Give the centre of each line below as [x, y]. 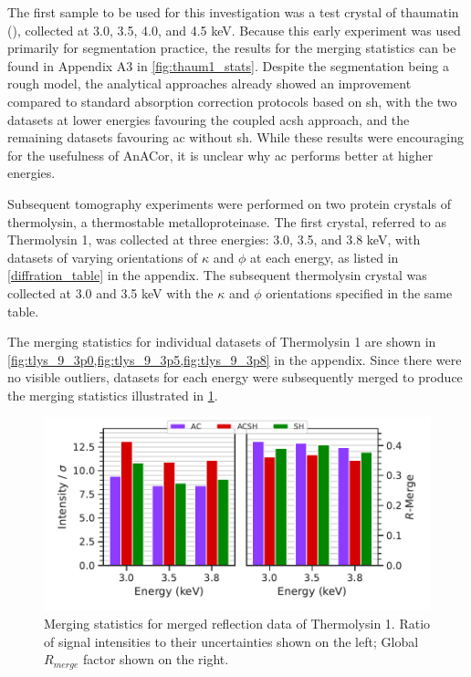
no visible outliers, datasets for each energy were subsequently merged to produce [235, 377]
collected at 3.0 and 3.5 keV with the [110, 292]
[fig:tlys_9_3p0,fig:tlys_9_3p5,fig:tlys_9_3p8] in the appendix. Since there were [235, 359]
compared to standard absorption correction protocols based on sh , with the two [232, 101]
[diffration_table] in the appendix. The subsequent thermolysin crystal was [217, 275]
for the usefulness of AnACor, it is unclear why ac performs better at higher [220, 155]
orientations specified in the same [359, 292]
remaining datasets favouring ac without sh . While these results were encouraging [236, 137]
